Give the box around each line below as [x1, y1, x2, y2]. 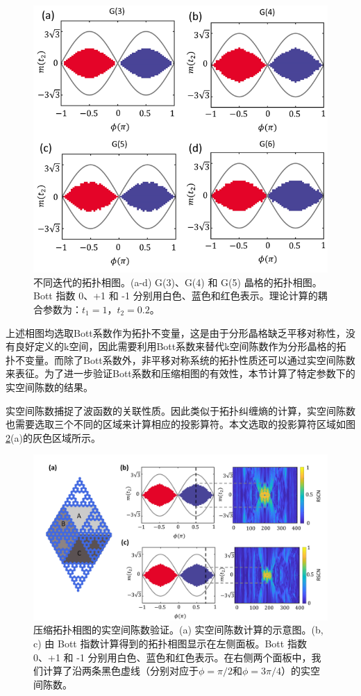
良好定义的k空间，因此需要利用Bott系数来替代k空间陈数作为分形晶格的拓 [15, 339, 346, 354]
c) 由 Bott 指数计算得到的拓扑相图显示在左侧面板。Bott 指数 [33, 636, 307, 651]
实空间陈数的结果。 [6, 379, 93, 394]
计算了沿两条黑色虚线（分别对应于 [42, 663, 199, 678]
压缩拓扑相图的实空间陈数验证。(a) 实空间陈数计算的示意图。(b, [33, 622, 324, 637]
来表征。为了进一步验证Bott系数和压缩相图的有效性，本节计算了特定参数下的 [6, 366, 355, 381]
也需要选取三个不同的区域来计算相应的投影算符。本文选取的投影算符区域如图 [6, 417, 355, 431]
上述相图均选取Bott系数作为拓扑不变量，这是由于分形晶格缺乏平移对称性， [6, 325, 346, 340]
